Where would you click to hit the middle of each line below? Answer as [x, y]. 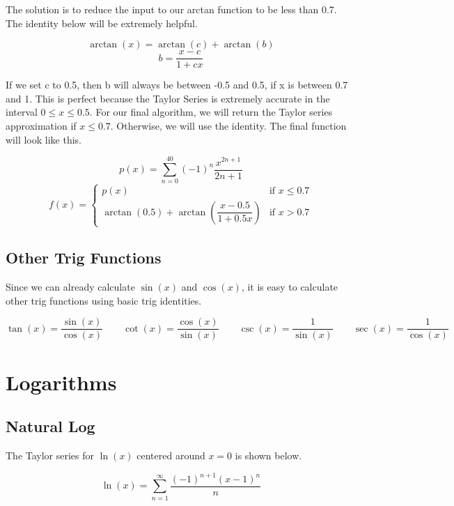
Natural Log [50, 426]
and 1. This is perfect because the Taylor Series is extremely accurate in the [168, 98]
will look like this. [44, 139]
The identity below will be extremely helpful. [102, 23]
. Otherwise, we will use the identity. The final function [228, 126]
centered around [171, 455]
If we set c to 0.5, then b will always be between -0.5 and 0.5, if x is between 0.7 [177, 85]
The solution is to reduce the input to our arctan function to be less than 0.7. [171, 9]
